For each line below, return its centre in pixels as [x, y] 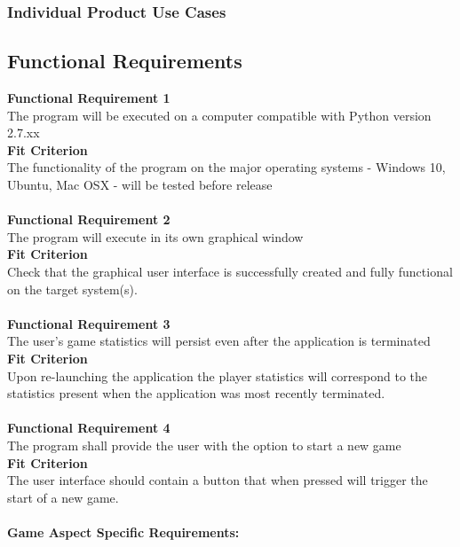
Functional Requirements [125, 61]
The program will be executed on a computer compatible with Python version [219, 115]
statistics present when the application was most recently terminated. [196, 393]
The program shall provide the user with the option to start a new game [204, 445]
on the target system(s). [72, 289]
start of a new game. [63, 497]
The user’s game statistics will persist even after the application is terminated [219, 341]
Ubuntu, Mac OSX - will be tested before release [140, 185]
